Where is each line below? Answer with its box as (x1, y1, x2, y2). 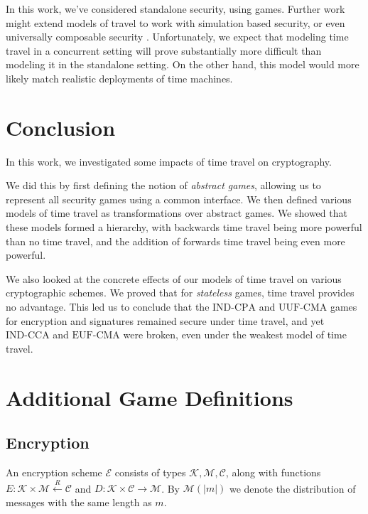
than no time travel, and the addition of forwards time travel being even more (6, 233, 345, 248)
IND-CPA (212, 303, 256, 314)
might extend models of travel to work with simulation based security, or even (6, 15, 345, 30)
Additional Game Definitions (6, 382, 293, 412)
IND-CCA (6, 331, 50, 341)
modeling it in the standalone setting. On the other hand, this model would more (6, 57, 359, 72)
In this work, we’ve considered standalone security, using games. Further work (6, 1, 345, 16)
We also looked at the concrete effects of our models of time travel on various (6, 271, 342, 286)
